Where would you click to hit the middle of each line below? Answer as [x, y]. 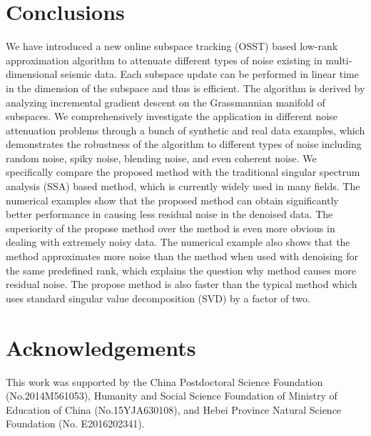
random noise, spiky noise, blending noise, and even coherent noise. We [161, 158]
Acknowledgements [101, 347]
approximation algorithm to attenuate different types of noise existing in [164, 60]
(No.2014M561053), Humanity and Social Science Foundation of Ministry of [172, 396]
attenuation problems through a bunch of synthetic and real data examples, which [185, 130]
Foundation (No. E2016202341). [75, 423]
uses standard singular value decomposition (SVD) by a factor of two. [158, 298]
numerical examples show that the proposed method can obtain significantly [172, 200]
